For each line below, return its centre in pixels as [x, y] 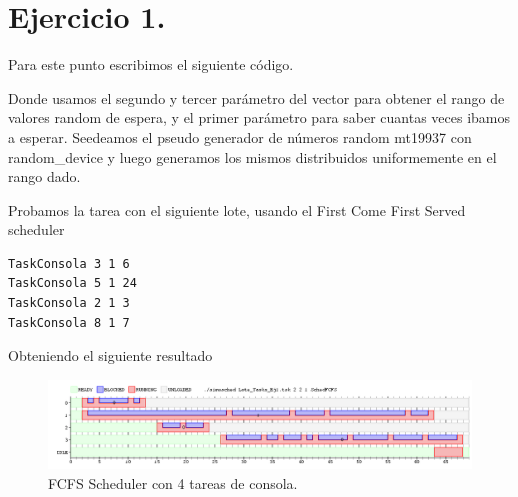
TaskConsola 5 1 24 [72, 283]
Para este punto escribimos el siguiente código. [151, 64]
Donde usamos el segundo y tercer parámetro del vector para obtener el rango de [256, 97]
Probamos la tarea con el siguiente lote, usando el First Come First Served [237, 209]
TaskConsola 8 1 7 [69, 322]
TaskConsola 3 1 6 [69, 263]
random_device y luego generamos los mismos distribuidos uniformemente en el [252, 156]
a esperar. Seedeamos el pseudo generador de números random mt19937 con [240, 136]
